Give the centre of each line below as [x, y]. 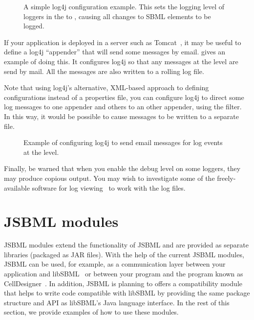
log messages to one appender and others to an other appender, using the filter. [123, 107]
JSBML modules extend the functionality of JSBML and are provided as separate [126, 245]
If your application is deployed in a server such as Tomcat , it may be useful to [123, 42]
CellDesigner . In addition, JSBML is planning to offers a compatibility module [123, 283]
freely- [226, 178]
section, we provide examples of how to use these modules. [91, 312]
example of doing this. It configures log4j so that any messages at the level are [121, 61]
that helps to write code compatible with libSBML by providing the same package [127, 293]
